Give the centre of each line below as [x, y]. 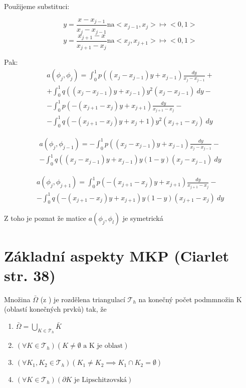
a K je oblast [103, 346]
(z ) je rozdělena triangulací [83, 299]
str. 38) [30, 275]
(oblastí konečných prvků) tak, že [55, 309]
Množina [17, 299]
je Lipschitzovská [101, 380]
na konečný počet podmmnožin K [190, 299]
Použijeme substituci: [37, 6]
